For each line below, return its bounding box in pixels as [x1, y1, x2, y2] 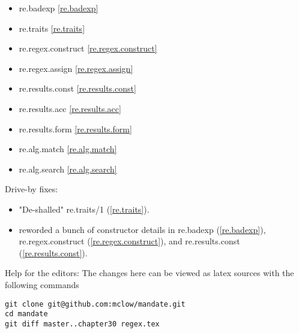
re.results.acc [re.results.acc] [19, 102, 121, 114]
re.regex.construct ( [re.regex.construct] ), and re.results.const [19, 235, 240, 247]
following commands [5, 278, 79, 290]
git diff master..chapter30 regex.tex [5, 319, 160, 328]
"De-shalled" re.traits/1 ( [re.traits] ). [19, 202, 149, 215]
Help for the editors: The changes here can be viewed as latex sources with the [5, 267, 294, 279]
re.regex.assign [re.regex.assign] [19, 62, 133, 74]
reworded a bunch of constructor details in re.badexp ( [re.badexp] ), [19, 223, 266, 235]
